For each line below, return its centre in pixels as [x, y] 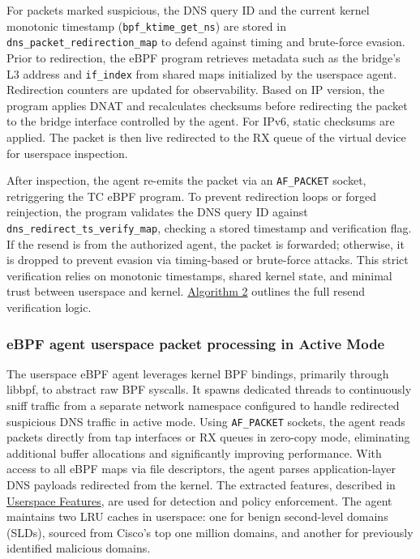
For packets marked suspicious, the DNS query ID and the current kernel [188, 10]
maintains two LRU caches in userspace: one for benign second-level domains [197, 516]
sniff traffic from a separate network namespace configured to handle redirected [203, 405]
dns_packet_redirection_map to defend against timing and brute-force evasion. [206, 42]
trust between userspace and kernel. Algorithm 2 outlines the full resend [186, 291]
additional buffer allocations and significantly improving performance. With [194, 452]
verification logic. [49, 307]
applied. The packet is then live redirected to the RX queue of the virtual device [206, 137]
